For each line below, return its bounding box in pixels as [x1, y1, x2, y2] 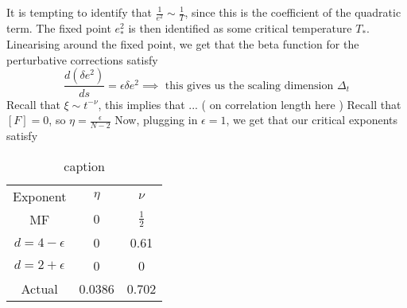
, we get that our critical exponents [226, 111, 398, 128]
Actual [21, 279, 58, 298]
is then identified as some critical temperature [128, 20, 352, 37]
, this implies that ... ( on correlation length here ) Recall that [98, 96, 401, 112]
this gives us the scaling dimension [165, 80, 334, 92]
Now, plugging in [114, 111, 198, 128]
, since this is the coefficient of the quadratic [184, 4, 401, 20]
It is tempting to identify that [6, 4, 152, 20]
